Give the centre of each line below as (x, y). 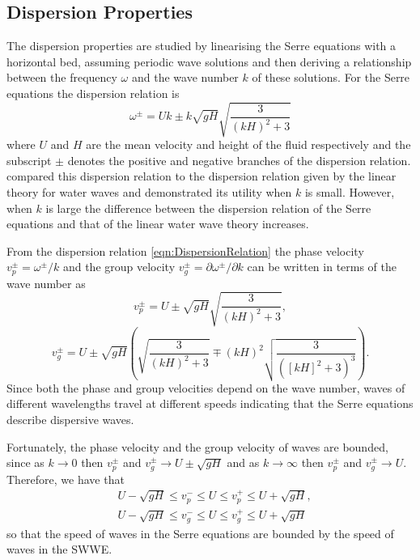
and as (243, 462)
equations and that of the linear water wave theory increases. (158, 224)
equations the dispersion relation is (93, 93)
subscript (29, 160)
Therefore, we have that (66, 479)
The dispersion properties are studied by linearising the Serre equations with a (202, 46)
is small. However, (350, 191)
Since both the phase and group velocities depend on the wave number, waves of (206, 387)
